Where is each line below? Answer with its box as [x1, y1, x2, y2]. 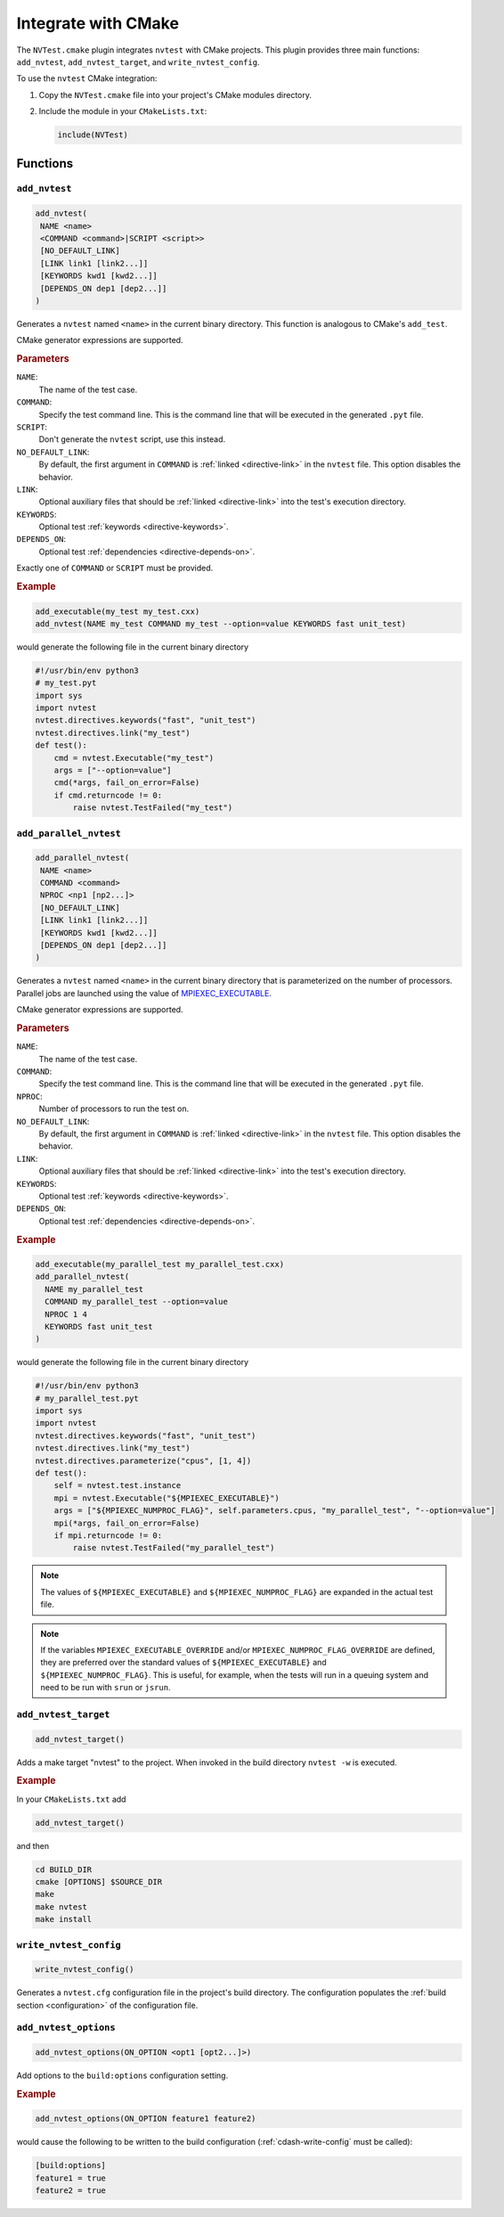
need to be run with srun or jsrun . [40, 1682, 171, 1693]
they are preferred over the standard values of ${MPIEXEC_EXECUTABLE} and [40, 1657, 327, 1668]
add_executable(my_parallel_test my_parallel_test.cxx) [35, 1259, 285, 1269]
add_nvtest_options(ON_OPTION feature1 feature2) [35, 2114, 256, 2124]
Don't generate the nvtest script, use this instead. [38, 434, 226, 445]
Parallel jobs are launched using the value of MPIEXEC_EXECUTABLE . [16, 987, 272, 998]
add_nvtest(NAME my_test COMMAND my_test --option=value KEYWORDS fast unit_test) [35, 618, 407, 628]
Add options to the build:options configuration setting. [16, 2070, 229, 2081]
